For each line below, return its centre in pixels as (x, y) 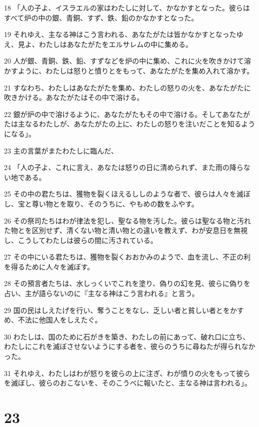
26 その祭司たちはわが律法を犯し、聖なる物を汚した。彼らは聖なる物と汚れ (128, 220)
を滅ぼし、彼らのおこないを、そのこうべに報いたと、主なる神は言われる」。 (128, 383)
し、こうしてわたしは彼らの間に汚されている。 (81, 240)
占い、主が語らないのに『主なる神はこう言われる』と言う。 (102, 293)
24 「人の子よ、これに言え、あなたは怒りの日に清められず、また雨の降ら (124, 167)
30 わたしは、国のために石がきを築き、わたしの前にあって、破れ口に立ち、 (127, 336)
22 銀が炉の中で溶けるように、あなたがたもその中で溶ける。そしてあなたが (127, 114)
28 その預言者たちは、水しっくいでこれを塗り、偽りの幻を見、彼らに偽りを (127, 283)
